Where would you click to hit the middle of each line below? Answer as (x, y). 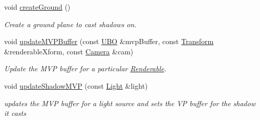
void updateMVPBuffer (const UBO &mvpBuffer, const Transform (109, 41)
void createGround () (37, 7)
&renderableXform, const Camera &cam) (69, 51)
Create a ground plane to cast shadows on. (70, 24)
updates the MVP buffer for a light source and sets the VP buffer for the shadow (130, 103)
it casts (15, 113)
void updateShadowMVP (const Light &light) (76, 85)
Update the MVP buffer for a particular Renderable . (85, 68)
